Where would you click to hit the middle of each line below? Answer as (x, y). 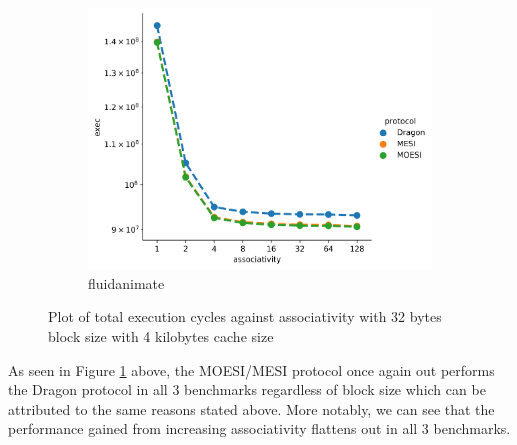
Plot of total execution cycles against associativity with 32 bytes (245, 316)
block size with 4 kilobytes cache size (161, 336)
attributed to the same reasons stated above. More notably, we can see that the (251, 408)
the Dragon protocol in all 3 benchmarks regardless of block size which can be (247, 389)
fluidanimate (126, 282)
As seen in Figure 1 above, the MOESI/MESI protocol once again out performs (251, 369)
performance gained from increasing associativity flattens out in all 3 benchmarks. (259, 428)
